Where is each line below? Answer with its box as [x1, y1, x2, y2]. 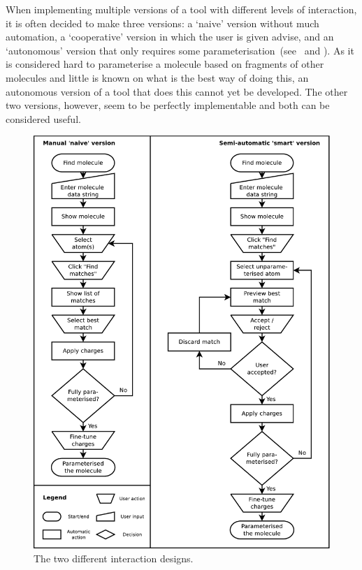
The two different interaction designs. [34, 550, 194, 565]
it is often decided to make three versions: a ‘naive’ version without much [6, 15, 319, 30]
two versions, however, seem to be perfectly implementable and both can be [6, 98, 330, 112]
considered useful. [6, 111, 81, 126]
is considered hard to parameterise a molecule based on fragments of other [6, 57, 324, 71]
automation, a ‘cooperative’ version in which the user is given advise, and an [6, 29, 334, 44]
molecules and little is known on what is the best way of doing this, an [6, 70, 309, 85]
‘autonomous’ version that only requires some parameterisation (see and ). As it [6, 43, 354, 57]
